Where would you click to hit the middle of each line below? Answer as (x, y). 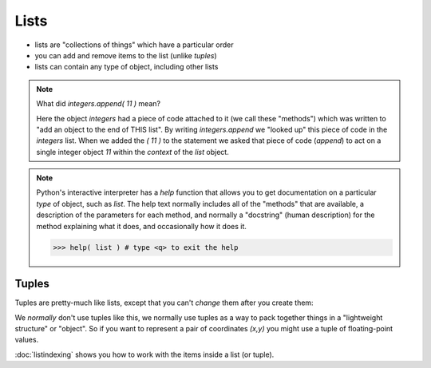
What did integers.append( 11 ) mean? (99, 104)
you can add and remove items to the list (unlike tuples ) (126, 55)
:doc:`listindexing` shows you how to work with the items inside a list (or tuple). (144, 354)
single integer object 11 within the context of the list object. (132, 152)
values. (27, 340)
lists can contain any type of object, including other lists (127, 67)
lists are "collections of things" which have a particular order (134, 45)
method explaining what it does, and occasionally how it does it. (142, 226)
